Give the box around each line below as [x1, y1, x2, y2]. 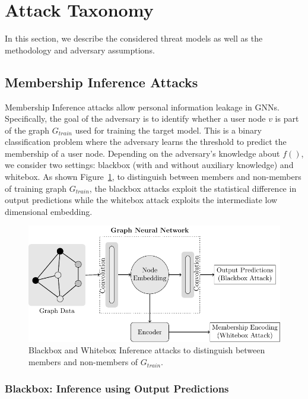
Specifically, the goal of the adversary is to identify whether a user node [5, 112, 266, 125]
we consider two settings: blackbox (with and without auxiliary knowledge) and [5, 159, 294, 171]
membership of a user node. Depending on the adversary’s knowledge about [5, 147, 280, 159]
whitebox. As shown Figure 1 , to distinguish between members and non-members [5, 170, 301, 183]
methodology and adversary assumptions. [5, 43, 155, 56]
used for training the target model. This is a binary [75, 123, 262, 136]
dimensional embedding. [5, 205, 93, 217]
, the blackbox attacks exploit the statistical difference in [89, 182, 297, 194]
